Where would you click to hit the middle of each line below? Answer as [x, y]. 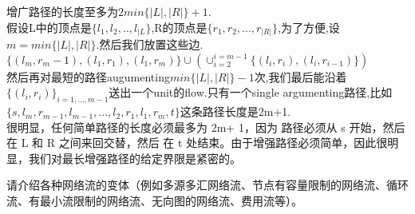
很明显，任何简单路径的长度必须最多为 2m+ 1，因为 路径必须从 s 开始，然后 [206, 127]
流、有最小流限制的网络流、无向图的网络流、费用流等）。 [154, 201]
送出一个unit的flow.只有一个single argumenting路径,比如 [251, 92]
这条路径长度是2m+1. [235, 111]
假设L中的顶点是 [49, 27]
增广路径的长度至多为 [62, 11]
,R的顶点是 [179, 27]
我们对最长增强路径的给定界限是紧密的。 [134, 158]
